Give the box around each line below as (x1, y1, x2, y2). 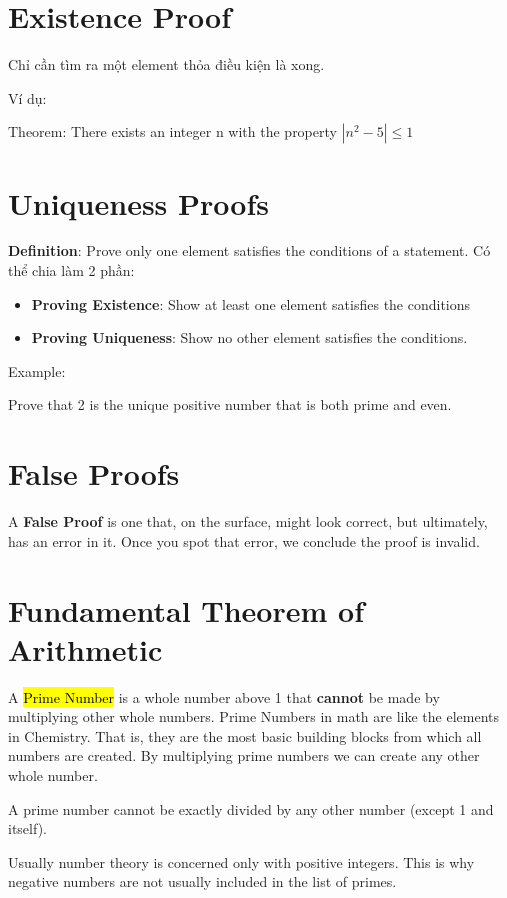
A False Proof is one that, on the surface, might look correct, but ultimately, (8, 511, 488, 532)
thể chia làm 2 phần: (8, 260, 135, 281)
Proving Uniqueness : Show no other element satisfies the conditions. (31, 327, 468, 348)
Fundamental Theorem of (8, 589, 364, 630)
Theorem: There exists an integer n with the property (8, 121, 337, 142)
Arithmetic (8, 628, 163, 669)
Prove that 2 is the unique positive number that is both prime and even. (8, 394, 452, 415)
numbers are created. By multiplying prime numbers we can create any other (8, 745, 480, 766)
